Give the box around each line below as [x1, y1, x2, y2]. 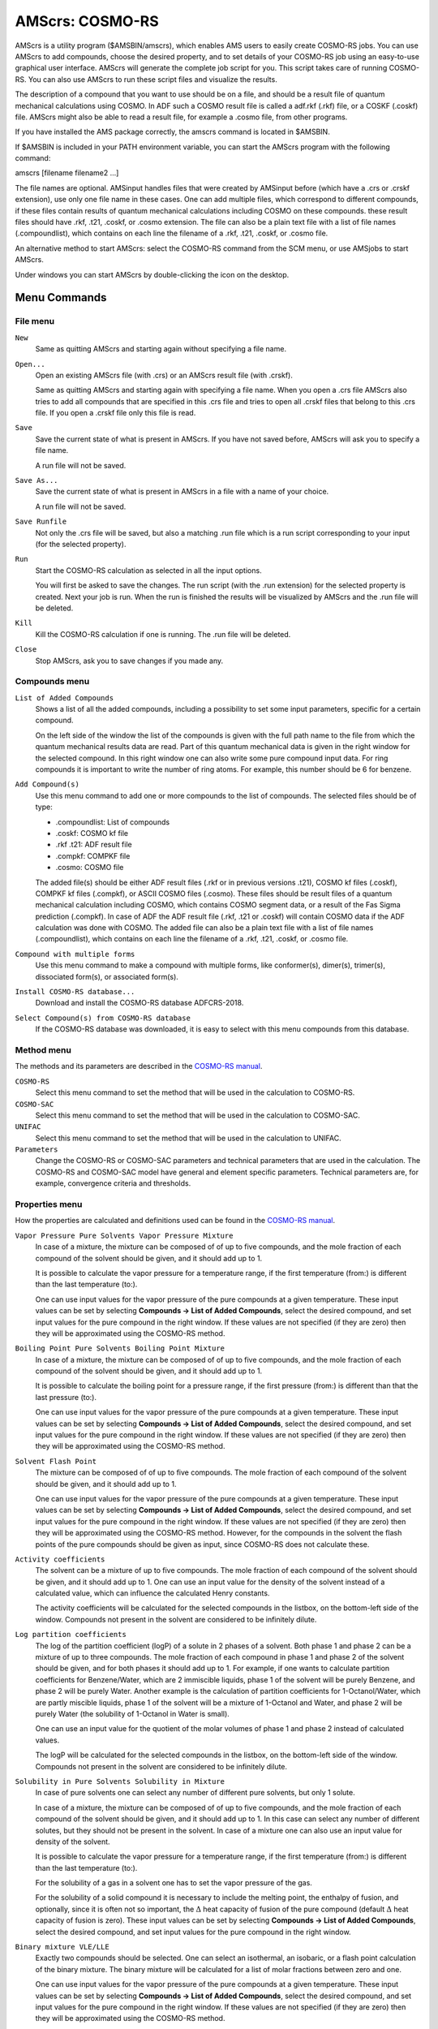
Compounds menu [15, 676, 90, 687]
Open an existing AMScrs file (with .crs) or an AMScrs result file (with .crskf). [35, 370, 294, 380]
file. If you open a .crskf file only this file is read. [35, 408, 196, 418]
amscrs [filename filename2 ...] [15, 168, 119, 178]
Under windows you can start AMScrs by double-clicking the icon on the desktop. [15, 269, 290, 279]
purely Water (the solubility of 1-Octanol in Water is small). [35, 1709, 230, 1718]
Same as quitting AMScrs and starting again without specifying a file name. [35, 344, 287, 354]
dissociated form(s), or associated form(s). [35, 971, 178, 981]
